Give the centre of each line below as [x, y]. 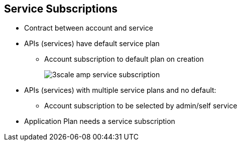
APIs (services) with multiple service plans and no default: [120, 90]
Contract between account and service [89, 28]
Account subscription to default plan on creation [124, 59]
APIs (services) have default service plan [92, 44]
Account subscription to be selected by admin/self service [141, 106]
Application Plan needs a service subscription [100, 121]
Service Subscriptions [61, 9]
